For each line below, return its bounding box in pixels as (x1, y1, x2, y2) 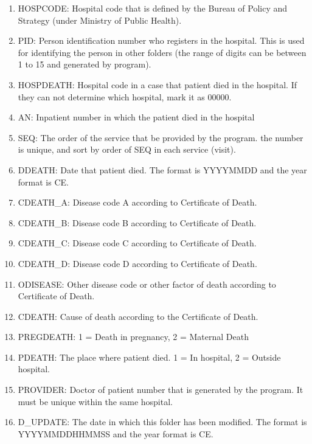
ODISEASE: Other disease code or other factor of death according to (18, 277, 276, 290)
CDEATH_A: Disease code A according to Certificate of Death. (18, 196, 257, 209)
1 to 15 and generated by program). (18, 58, 151, 71)
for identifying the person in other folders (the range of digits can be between (18, 46, 307, 58)
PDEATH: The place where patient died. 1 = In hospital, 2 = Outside (18, 350, 281, 363)
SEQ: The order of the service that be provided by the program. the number (18, 131, 303, 144)
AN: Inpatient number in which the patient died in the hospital (18, 111, 255, 123)
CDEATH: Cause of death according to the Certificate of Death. (18, 310, 258, 322)
